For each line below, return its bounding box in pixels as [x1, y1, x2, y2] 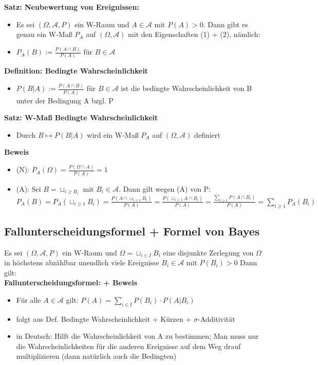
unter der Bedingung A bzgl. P [16, 95, 114, 105]
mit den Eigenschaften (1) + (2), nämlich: [128, 29, 260, 40]
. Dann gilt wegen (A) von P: [119, 183, 211, 194]
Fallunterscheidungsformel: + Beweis [4, 277, 138, 288]
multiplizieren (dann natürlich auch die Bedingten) [16, 351, 177, 361]
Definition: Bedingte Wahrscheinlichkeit [4, 65, 148, 76]
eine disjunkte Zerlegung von [163, 247, 254, 258]
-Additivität [197, 313, 235, 324]
